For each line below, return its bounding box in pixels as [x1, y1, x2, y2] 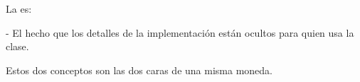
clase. [6, 39, 29, 54]
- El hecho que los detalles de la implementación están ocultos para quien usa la [6, 25, 354, 40]
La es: [6, 1, 32, 16]
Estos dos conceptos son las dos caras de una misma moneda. [6, 62, 272, 77]
